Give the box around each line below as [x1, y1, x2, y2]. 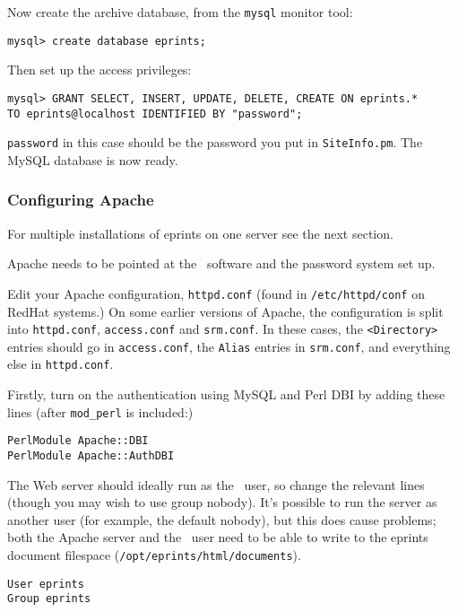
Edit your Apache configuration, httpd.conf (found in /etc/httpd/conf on [7, 284, 425, 302]
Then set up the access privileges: [7, 60, 192, 79]
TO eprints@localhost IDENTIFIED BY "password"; [7, 107, 303, 120]
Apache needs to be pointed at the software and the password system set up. [7, 254, 436, 273]
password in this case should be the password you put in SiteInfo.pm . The [7, 133, 423, 152]
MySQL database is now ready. [7, 150, 178, 169]
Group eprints [7, 592, 91, 606]
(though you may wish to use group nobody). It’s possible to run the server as [7, 493, 437, 511]
